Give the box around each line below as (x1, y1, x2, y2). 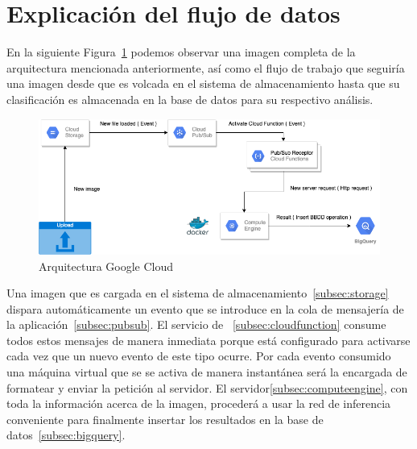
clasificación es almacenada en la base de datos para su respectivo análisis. (6, 90, 374, 107)
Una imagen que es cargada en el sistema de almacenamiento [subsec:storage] (6, 285, 389, 301)
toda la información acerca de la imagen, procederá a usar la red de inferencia (6, 395, 391, 412)
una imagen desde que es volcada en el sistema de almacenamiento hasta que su (6, 75, 400, 92)
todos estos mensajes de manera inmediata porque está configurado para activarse (6, 331, 411, 348)
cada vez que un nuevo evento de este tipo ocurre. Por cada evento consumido (6, 347, 391, 364)
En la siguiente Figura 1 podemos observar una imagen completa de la (6, 44, 356, 60)
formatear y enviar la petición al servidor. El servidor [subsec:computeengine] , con (6, 379, 408, 396)
